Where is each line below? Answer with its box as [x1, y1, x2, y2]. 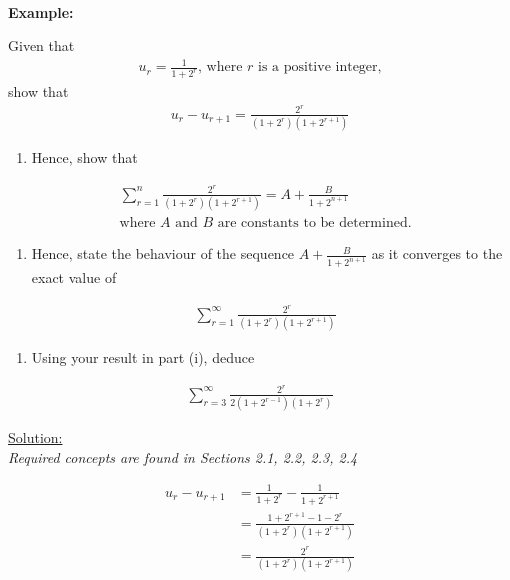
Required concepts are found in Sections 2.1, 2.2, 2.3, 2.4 [8, 446, 358, 467]
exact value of [31, 267, 117, 288]
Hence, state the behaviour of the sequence [31, 243, 295, 264]
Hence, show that [31, 147, 138, 168]
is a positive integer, [258, 60, 382, 75]
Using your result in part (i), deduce [31, 347, 255, 368]
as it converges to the [371, 243, 503, 264]
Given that [8, 35, 75, 56]
